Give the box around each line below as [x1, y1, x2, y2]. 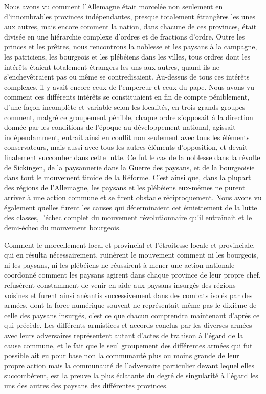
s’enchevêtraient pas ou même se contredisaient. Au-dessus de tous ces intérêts [4, 71, 250, 82]
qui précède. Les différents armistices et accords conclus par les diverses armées [4, 320, 252, 330]
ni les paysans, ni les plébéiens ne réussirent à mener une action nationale [4, 259, 235, 270]
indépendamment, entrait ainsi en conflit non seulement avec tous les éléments [4, 131, 250, 142]
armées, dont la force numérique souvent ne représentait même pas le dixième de [4, 300, 257, 310]
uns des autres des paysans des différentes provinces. [4, 380, 168, 390]
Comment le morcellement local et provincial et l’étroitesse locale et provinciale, [4, 239, 255, 250]
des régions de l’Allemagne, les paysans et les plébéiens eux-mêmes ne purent [4, 182, 246, 192]
